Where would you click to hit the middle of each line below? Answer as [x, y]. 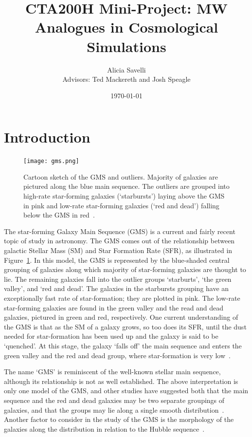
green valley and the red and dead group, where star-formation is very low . [117, 355]
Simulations [126, 46]
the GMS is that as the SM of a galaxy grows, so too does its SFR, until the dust [125, 326]
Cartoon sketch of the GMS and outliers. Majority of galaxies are [121, 176]
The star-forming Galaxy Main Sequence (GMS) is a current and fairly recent [120, 231]
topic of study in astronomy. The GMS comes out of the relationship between [119, 241]
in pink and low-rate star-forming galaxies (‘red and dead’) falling [121, 205]
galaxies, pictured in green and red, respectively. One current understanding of [121, 317]
